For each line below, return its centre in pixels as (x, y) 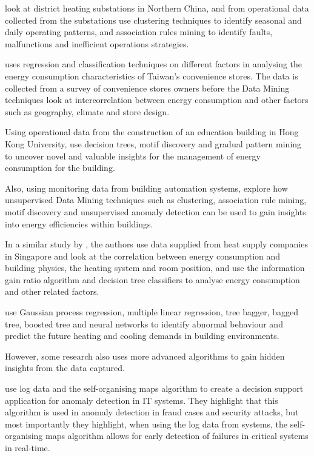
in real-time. (28, 448)
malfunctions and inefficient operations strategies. (97, 43)
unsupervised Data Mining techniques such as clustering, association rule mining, (156, 200)
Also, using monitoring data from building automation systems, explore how (146, 188)
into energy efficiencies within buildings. (79, 223)
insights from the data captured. (65, 368)
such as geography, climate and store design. (87, 111)
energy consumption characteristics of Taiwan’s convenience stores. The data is (152, 75)
